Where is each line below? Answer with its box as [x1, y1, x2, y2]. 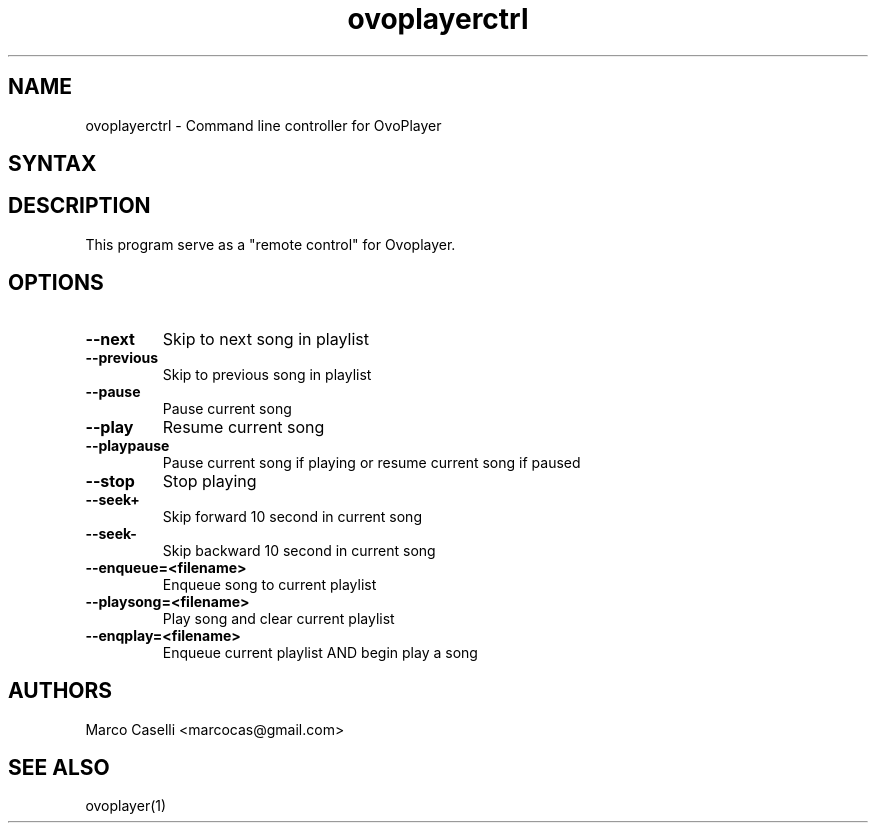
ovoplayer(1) [85, 797, 167, 815]
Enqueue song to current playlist [162, 575, 377, 593]
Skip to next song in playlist [162, 328, 369, 349]
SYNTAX [8, 151, 97, 177]
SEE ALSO [8, 754, 110, 780]
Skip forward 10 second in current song [162, 507, 422, 525]
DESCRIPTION [8, 193, 151, 219]
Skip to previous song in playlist [162, 365, 372, 383]
